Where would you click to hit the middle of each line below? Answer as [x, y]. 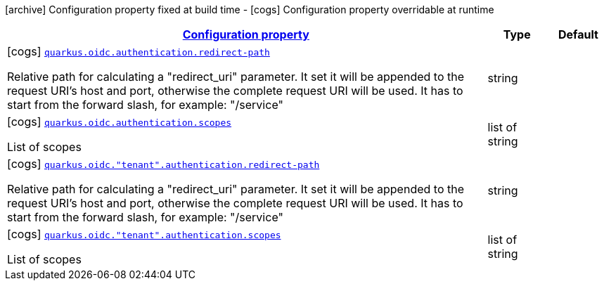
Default [578, 34]
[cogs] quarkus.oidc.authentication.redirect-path [139, 51]
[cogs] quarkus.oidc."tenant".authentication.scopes [144, 234]
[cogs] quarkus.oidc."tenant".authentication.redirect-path [163, 164]
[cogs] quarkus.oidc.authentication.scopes [120, 122]
